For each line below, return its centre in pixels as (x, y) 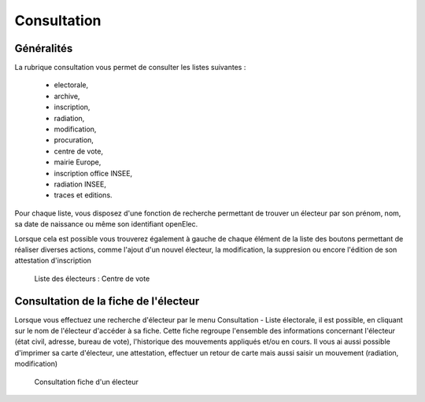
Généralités (44, 48)
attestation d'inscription (53, 260)
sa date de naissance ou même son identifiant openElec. (106, 224)
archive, (67, 96)
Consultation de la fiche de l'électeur (107, 301)
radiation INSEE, (80, 184)
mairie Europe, (78, 162)
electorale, (71, 85)
